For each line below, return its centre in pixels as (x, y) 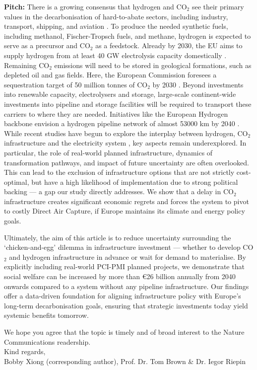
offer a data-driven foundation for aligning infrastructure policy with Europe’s (123, 296)
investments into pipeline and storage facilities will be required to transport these (128, 104)
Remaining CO (27, 65)
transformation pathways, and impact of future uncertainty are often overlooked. (127, 162)
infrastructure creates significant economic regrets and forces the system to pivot (127, 201)
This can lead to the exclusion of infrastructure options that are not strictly (119, 172)
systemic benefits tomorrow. (47, 315)
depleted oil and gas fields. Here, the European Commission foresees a (110, 75)
